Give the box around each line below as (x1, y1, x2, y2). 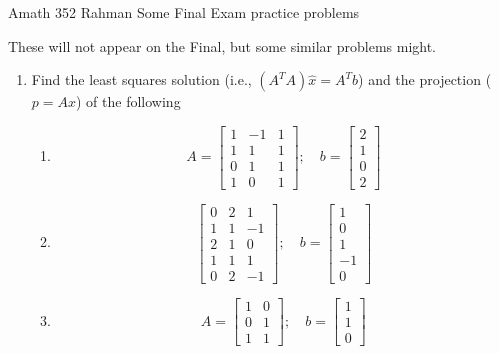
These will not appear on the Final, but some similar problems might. (8, 35, 437, 56)
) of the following (76, 91, 181, 112)
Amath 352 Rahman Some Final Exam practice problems (8, 2, 360, 22)
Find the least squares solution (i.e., (31, 69, 252, 90)
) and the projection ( (358, 69, 492, 90)
